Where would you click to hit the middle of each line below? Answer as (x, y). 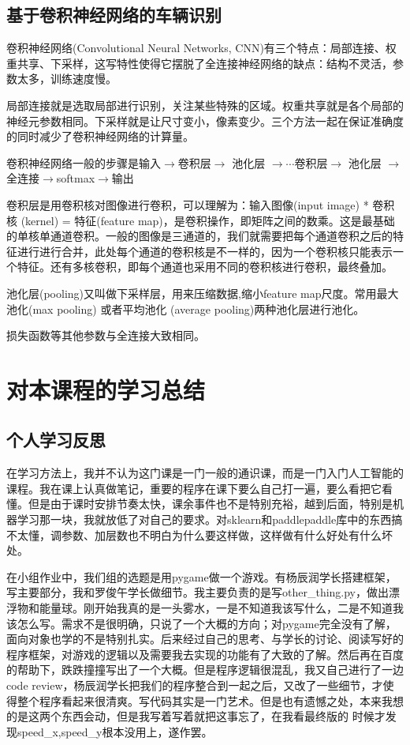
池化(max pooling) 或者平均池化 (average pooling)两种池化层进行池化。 (186, 309)
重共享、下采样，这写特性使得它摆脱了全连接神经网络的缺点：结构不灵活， (199, 63)
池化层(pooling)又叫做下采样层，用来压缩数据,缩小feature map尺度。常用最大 (203, 293)
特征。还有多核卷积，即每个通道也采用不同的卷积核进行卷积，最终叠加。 (205, 267)
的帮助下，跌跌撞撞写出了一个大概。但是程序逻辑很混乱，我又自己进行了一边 (205, 670)
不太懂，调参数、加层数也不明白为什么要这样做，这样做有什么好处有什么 (194, 534)
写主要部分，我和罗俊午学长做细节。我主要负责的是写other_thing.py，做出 (198, 592)
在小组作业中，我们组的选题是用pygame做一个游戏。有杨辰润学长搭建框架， (201, 576)
